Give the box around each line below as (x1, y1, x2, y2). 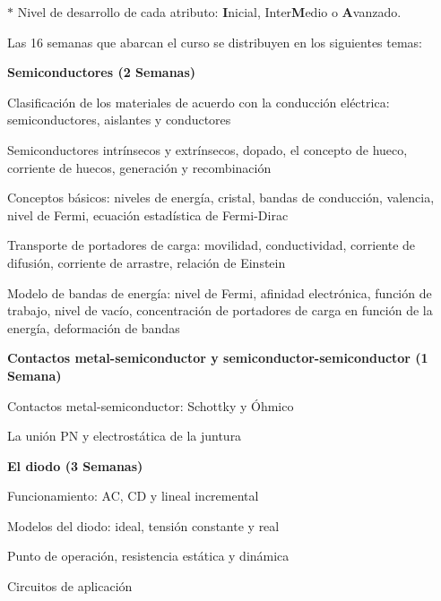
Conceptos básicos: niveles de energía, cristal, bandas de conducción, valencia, (7, 188, 435, 207)
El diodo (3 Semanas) (7, 456, 143, 475)
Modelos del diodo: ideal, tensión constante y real (7, 516, 280, 535)
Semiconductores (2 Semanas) (7, 63, 196, 82)
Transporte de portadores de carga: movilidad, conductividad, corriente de (7, 236, 416, 254)
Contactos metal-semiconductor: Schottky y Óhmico (7, 396, 294, 415)
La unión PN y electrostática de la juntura (7, 426, 242, 445)
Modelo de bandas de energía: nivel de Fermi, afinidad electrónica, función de (7, 283, 432, 302)
